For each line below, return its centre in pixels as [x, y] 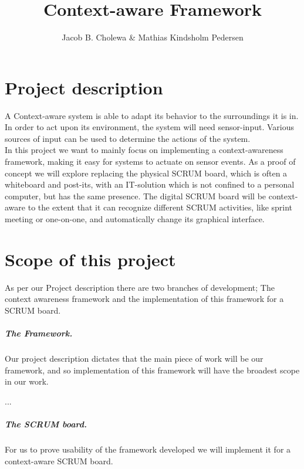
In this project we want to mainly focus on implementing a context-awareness [144, 150]
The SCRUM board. [46, 424]
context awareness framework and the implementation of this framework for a [144, 299]
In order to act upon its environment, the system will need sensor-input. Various [149, 127]
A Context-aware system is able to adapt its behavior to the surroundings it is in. [152, 115]
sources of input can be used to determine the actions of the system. [128, 138]
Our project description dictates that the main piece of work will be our [134, 358]
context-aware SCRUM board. [59, 460]
